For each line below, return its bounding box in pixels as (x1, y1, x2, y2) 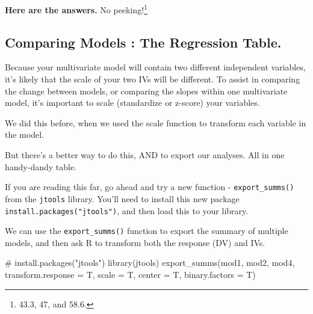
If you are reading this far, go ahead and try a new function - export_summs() (5, 180, 294, 193)
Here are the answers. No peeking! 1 (5, 2, 147, 16)
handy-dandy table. (5, 160, 77, 173)
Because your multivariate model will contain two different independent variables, (5, 61, 306, 73)
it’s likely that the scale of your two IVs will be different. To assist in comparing (5, 73, 300, 85)
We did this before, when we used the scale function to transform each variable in (5, 116, 306, 129)
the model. (5, 128, 44, 141)
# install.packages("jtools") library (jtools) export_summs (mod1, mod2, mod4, (5, 256, 295, 269)
